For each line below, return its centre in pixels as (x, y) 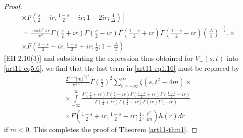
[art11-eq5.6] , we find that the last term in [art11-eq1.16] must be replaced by (122, 68)
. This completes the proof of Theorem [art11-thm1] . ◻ (113, 129)
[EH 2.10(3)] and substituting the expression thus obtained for (98, 58)
